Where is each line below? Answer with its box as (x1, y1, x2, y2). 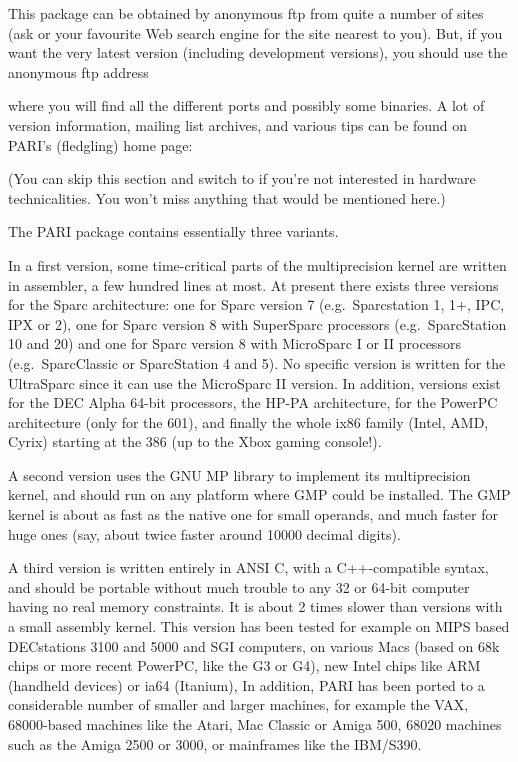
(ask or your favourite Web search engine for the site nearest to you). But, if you (8, 22, 503, 43)
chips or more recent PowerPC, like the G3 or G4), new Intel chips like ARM (8, 655, 481, 676)
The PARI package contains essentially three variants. (8, 221, 339, 242)
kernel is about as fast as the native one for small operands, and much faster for (8, 504, 498, 525)
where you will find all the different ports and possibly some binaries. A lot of (8, 95, 485, 116)
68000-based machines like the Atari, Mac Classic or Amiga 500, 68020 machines (8, 714, 502, 734)
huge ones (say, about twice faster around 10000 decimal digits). (8, 523, 401, 544)
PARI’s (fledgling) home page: (8, 134, 193, 155)
